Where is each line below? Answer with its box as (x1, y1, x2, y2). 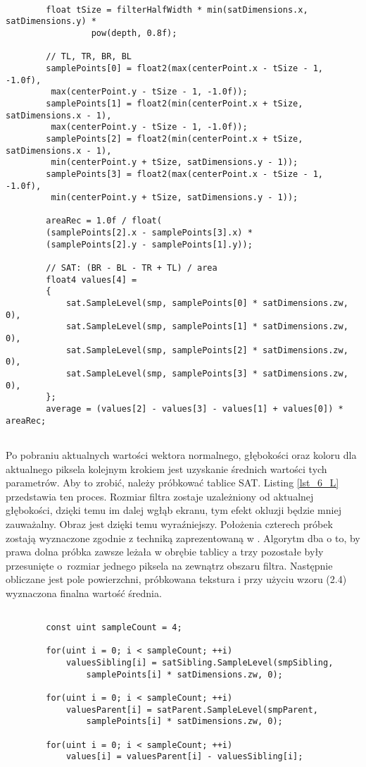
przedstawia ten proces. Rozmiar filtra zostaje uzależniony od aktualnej (6, 489, 314, 503)
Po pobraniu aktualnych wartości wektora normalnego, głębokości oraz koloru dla (6, 447, 357, 462)
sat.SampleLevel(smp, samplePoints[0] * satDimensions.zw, (65, 298, 348, 309)
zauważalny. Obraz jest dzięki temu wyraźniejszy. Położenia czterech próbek (6, 516, 333, 531)
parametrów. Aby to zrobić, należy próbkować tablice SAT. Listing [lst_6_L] (6, 475, 339, 490)
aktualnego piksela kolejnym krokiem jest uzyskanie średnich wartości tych (6, 461, 327, 476)
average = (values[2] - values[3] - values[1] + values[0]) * (46, 403, 343, 414)
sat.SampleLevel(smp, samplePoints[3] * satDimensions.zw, (65, 369, 348, 379)
